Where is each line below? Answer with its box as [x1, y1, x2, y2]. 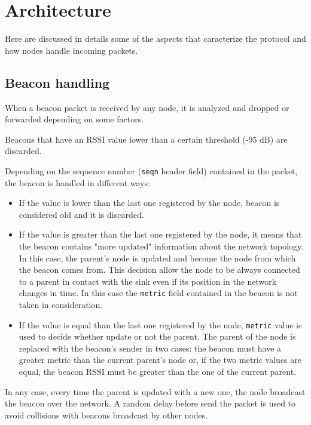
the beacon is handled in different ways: [5, 176, 150, 189]
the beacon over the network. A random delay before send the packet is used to [5, 397, 296, 409]
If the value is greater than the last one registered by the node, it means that [19, 228, 302, 241]
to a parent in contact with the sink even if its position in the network [19, 275, 277, 287]
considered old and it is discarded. [19, 208, 144, 220]
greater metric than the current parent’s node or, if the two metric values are [19, 353, 301, 366]
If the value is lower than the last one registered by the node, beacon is [19, 196, 280, 209]
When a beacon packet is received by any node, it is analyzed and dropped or [5, 101, 289, 113]
